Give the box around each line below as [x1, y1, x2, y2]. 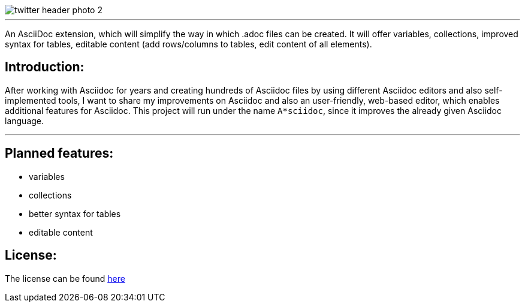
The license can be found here [5, 273, 125, 284]
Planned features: [5, 146, 114, 161]
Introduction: [5, 59, 85, 75]
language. [5, 115, 44, 126]
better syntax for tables [29, 208, 121, 219]
